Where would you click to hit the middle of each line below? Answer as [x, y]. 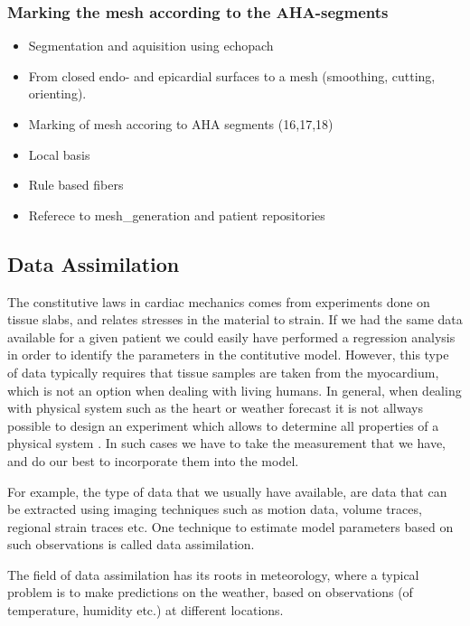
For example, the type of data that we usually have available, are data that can [227, 491]
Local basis [59, 154]
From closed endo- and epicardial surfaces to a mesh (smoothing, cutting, [232, 75]
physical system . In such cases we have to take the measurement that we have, [227, 443]
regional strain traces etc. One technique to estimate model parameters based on [230, 526]
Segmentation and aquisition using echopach [151, 46]
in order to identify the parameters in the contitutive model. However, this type [228, 355]
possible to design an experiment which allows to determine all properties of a [223, 425]
